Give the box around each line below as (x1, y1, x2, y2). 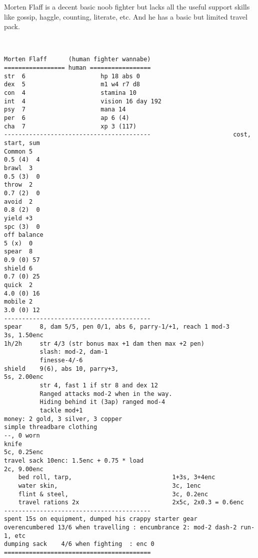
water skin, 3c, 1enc (18, 482, 201, 489)
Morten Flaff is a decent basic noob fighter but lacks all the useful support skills (4, 2, 250, 12)
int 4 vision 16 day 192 (4, 97, 161, 105)
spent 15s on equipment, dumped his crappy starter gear (4, 515, 197, 523)
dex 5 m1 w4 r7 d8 (4, 81, 140, 88)
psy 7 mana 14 (4, 106, 126, 113)
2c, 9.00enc (4, 465, 43, 473)
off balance (4, 231, 43, 239)
